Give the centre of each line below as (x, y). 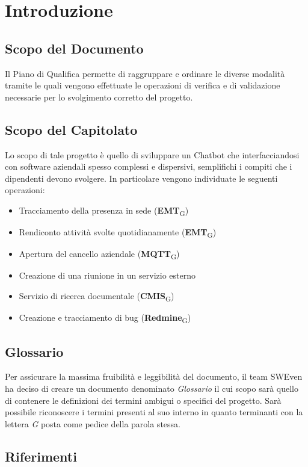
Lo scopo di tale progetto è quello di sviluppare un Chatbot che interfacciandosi (152, 154)
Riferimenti (41, 456)
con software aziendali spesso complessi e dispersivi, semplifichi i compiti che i (149, 166)
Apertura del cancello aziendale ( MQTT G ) (99, 254)
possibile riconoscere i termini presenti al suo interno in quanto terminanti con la (154, 412)
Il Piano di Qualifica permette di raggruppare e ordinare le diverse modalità (145, 73)
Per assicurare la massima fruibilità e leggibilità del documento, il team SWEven (154, 376)
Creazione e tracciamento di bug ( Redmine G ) (105, 318)
